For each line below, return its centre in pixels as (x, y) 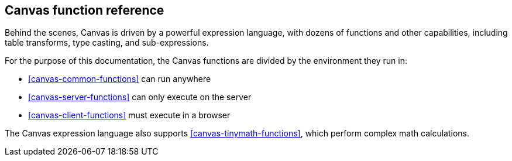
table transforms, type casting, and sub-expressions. (107, 43)
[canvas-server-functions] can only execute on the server (140, 97)
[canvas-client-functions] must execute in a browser (129, 115)
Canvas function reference (85, 10)
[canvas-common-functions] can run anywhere (120, 79)
